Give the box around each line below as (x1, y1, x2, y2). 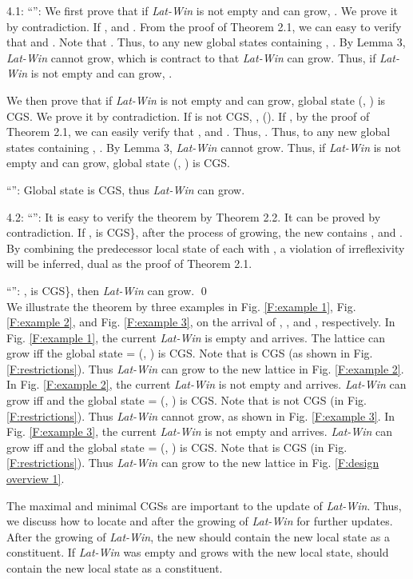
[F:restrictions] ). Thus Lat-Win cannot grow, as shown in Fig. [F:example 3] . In (6, 407, 395, 424)
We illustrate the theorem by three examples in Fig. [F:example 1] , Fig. (6, 297, 356, 314)
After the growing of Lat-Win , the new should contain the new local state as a (6, 528, 390, 545)
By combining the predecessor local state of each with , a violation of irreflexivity (6, 239, 405, 256)
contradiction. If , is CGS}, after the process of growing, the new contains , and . (6, 224, 403, 241)
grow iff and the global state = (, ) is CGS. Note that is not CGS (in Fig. (6, 392, 367, 409)
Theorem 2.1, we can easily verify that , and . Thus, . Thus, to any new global (6, 123, 391, 140)
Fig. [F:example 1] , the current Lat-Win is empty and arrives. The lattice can (6, 329, 386, 345)
